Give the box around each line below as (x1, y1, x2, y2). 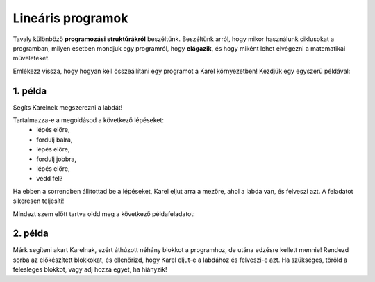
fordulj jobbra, (36, 155, 76, 163)
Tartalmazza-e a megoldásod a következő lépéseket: (12, 116, 165, 124)
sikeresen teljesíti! (12, 197, 65, 205)
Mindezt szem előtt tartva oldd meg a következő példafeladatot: (12, 209, 196, 218)
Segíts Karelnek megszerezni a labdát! (12, 103, 123, 111)
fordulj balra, (36, 135, 73, 144)
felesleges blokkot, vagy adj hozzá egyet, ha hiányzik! (12, 265, 167, 274)
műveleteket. (12, 54, 50, 63)
